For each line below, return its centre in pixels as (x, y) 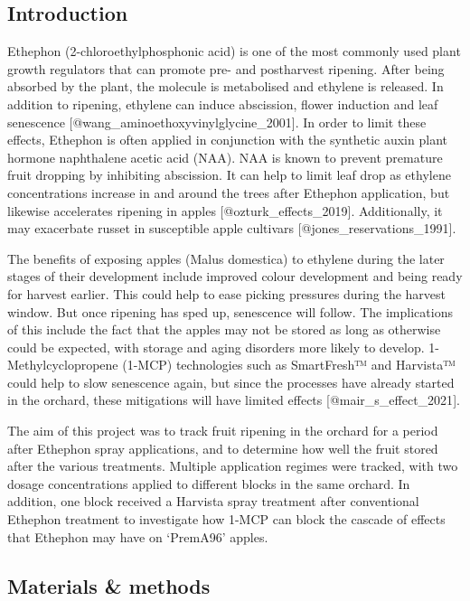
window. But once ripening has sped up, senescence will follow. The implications (230, 311)
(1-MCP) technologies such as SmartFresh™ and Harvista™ (289, 365)
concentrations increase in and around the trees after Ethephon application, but (229, 192)
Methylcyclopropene (63, 365)
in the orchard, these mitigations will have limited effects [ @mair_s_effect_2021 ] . (234, 400)
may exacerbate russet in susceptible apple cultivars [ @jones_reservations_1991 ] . (232, 228)
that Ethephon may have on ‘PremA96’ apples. (138, 536)
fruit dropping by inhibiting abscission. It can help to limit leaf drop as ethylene (229, 175)
